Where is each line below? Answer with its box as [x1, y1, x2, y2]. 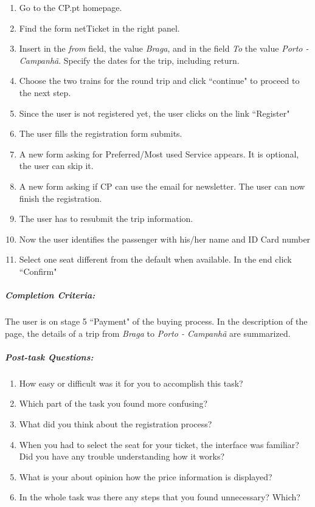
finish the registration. [19, 191, 102, 204]
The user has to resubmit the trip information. [19, 212, 193, 225]
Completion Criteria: [5, 289, 95, 302]
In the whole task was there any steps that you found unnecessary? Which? [19, 491, 300, 503]
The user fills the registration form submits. [19, 127, 182, 140]
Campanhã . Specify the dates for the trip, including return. [19, 53, 240, 66]
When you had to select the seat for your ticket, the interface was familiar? [19, 438, 299, 450]
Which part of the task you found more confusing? [19, 397, 208, 410]
